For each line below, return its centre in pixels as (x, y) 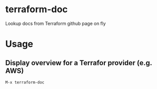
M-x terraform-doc (25, 82)
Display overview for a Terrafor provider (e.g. (79, 63)
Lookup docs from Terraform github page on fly (55, 23)
